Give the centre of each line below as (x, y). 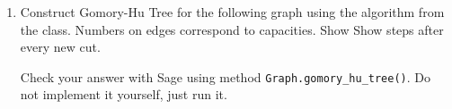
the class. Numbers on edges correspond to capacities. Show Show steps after (232, 29)
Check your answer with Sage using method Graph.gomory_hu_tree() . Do (225, 76)
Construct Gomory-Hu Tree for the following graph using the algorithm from (232, 12)
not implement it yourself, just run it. (124, 94)
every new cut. (60, 47)
